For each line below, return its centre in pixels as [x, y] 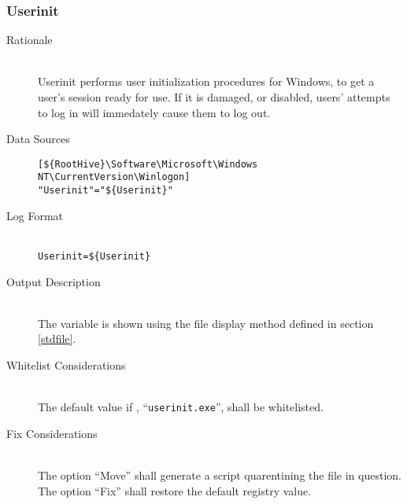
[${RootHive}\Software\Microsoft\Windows [148, 164]
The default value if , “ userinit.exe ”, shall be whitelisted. [181, 407]
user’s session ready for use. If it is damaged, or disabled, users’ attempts [214, 97]
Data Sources [38, 139]
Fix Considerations [52, 433]
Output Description [54, 281]
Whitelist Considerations [66, 364]
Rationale [30, 40]
